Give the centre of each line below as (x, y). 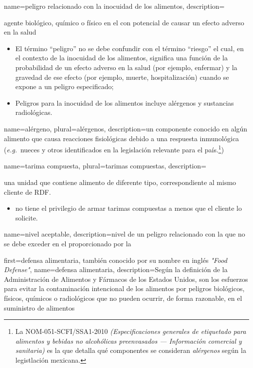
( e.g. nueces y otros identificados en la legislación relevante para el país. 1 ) (114, 149)
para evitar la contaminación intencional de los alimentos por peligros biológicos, (124, 288)
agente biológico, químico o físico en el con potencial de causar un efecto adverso (124, 22)
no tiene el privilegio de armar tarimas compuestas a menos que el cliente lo (128, 208)
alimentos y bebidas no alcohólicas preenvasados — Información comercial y (128, 340)
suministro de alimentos (39, 307)
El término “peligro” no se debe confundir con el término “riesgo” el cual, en (129, 48)
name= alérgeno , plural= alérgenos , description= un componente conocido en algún (126, 128)
